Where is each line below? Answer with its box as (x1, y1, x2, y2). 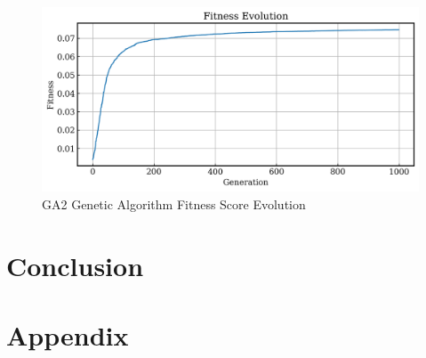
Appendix (6, 317, 129, 354)
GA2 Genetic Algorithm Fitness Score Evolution (42, 195, 306, 214)
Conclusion (6, 247, 144, 283)
